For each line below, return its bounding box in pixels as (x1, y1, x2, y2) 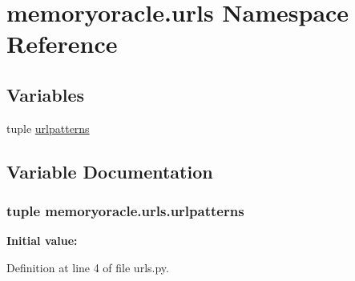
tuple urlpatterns (6, 119, 90, 136)
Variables (6, 82, 85, 106)
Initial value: (6, 232, 78, 249)
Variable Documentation (6, 159, 213, 183)
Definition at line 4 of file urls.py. (6, 259, 169, 275)
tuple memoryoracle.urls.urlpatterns (6, 201, 244, 221)
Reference (6, 27, 118, 60)
